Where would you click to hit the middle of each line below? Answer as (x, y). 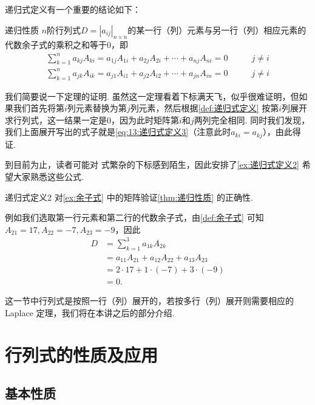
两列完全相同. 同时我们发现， (252, 119)
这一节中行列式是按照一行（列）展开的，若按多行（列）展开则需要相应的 (149, 301)
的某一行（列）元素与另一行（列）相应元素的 (217, 29)
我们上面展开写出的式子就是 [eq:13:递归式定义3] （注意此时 (118, 132)
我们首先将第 (39, 108)
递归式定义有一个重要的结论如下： (73, 9)
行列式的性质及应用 (82, 354)
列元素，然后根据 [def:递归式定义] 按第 (205, 108)
